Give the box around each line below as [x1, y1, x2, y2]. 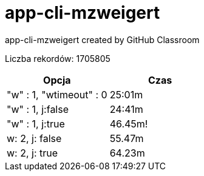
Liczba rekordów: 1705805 [5, 53, 110, 64]
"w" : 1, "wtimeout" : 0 [7, 88, 107, 101]
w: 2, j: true [7, 146, 58, 159]
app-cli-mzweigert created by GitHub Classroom [5, 34, 200, 45]
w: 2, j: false [7, 132, 62, 144]
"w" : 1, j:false [7, 103, 69, 115]
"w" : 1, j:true [7, 117, 65, 130]
